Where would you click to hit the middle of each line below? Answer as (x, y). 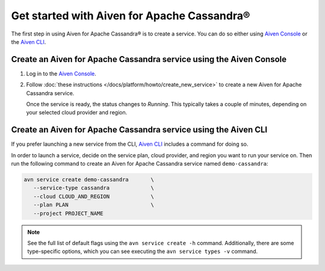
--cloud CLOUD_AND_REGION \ (94, 196)
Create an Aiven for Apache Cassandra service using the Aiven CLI (139, 130)
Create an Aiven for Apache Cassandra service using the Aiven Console (149, 59)
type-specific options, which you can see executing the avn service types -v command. (143, 251)
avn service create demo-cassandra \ (89, 180)
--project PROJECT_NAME (68, 213)
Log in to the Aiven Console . (61, 73)
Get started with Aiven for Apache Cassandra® (131, 16)
